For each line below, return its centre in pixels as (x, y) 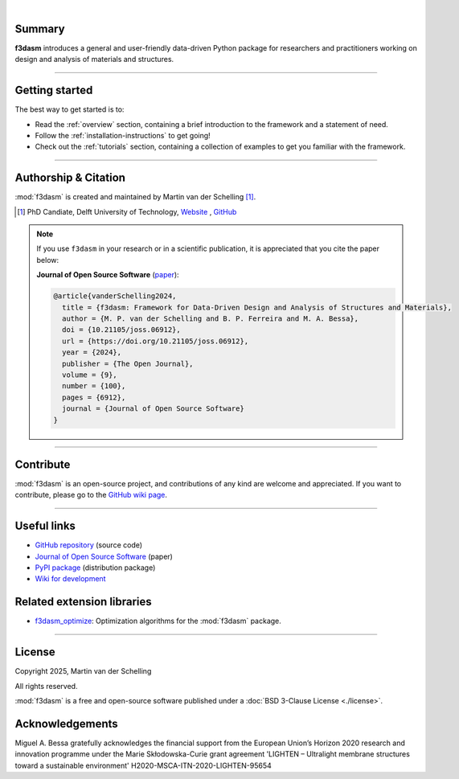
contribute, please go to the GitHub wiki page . (91, 495)
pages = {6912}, (94, 397)
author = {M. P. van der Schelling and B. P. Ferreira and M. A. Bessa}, (210, 319)
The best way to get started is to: (70, 109)
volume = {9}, (90, 375)
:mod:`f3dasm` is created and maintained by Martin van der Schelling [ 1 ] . (135, 197)
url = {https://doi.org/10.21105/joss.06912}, (155, 341)
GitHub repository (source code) (89, 545)
